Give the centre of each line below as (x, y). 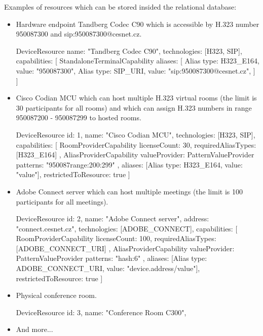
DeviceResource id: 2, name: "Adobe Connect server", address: (112, 219)
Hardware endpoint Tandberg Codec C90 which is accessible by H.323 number (138, 24)
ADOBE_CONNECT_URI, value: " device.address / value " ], (108, 268)
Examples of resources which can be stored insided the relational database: (120, 7)
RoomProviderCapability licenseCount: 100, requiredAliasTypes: (116, 238)
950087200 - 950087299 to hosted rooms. (79, 117)
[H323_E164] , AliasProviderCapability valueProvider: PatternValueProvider (135, 155)
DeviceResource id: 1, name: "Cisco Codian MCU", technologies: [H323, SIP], (136, 134)
